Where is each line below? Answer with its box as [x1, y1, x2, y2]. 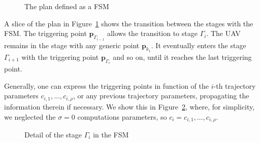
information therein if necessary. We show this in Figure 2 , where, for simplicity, [4, 101, 255, 112]
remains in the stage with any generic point [4, 40, 140, 50]
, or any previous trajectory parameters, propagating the [73, 90, 249, 101]
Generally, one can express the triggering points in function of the [4, 80, 209, 91]
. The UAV [206, 28, 241, 39]
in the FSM [93, 129, 129, 139]
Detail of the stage [24, 129, 82, 139]
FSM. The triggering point [4, 28, 87, 39]
